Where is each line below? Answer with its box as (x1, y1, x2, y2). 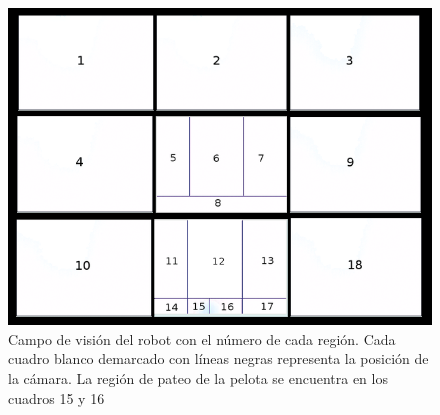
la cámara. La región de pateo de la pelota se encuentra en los (8, 367, 388, 388)
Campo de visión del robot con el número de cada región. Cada (8, 328, 396, 349)
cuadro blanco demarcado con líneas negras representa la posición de (8, 348, 429, 369)
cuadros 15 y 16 (8, 387, 105, 408)
